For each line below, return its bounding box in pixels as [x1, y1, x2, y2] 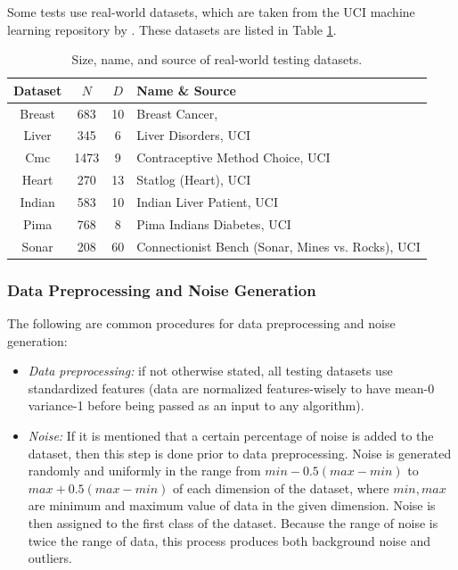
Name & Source [136, 80, 236, 99]
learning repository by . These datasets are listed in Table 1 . [7, 20, 337, 38]
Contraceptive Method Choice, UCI [136, 148, 331, 167]
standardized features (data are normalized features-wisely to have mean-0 [28, 378, 435, 397]
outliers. [28, 549, 72, 567]
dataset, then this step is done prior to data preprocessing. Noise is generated [28, 443, 452, 462]
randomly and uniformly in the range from [28, 461, 261, 480]
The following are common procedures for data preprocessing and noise [7, 314, 396, 332]
